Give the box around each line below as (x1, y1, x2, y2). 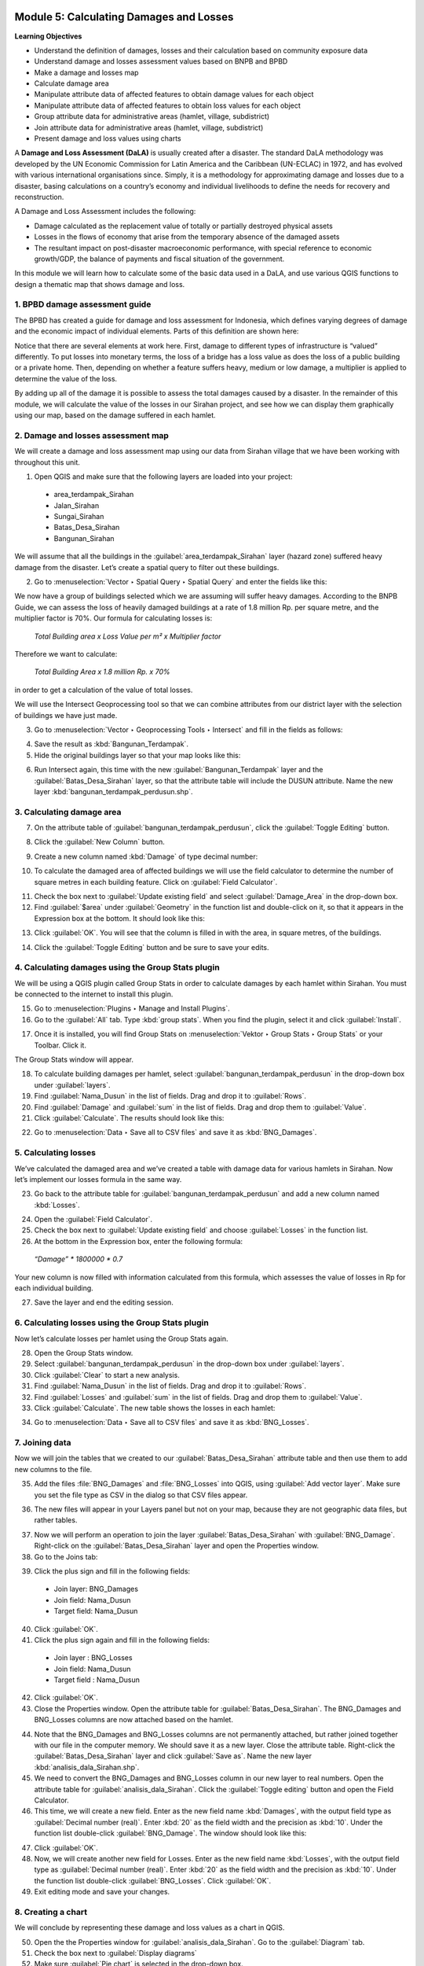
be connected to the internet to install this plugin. (14, 989, 174, 999)
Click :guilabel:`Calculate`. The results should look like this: (34, 1113, 225, 1122)
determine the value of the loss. (14, 374, 118, 383)
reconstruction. (14, 192, 64, 201)
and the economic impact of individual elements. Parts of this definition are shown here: (14, 326, 299, 336)
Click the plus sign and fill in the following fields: (34, 1566, 191, 1576)
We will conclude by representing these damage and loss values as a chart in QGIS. (14, 1923, 285, 1932)
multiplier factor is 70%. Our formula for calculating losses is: (14, 613, 213, 623)
